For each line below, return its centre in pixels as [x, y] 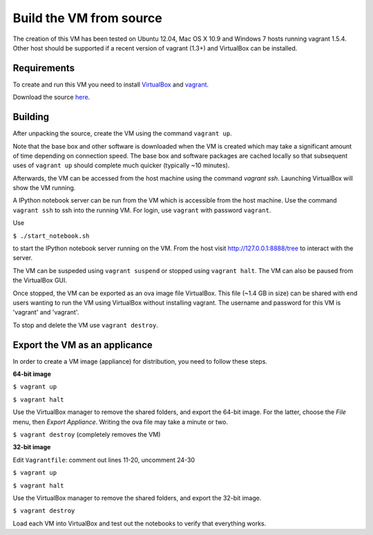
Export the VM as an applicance [83, 345]
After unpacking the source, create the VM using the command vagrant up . [123, 133]
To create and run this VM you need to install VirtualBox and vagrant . [111, 84]
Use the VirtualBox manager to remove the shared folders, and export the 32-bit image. [137, 498]
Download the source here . [51, 97]
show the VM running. [44, 188]
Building [31, 117]
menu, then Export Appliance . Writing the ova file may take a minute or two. [120, 422]
